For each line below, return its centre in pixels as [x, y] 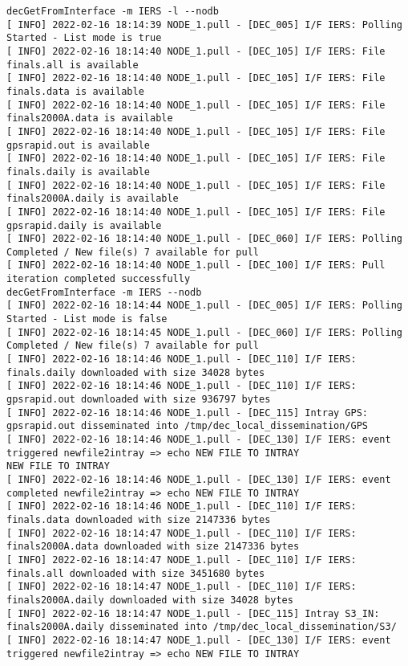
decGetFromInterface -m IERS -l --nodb [113, 11]
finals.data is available [75, 91]
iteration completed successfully [99, 279]
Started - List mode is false [87, 319]
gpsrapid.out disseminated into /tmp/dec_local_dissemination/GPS [188, 426]
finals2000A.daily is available [93, 199]
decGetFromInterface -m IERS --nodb [104, 292]
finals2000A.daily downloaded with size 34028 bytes [150, 600]
